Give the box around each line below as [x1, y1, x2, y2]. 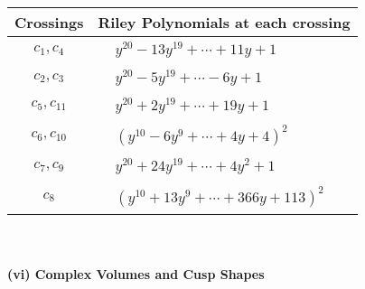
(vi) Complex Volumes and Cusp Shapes [7, 264, 265, 283]
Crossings [14, 12, 84, 33]
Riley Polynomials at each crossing [98, 12, 351, 33]
